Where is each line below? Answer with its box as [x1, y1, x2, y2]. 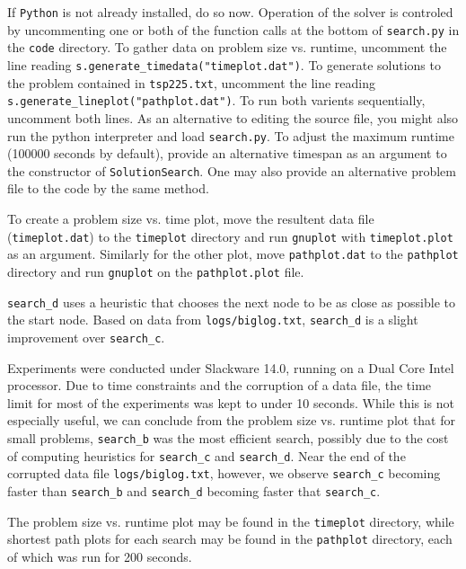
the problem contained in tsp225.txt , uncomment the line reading [7, 73, 376, 92]
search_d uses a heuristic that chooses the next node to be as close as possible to [7, 292, 456, 311]
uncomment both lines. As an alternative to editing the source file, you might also [7, 108, 459, 127]
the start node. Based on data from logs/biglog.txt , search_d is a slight [7, 310, 418, 329]
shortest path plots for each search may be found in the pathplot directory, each [7, 529, 453, 548]
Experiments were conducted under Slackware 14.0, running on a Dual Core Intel [7, 358, 454, 377]
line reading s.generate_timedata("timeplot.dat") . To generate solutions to [7, 55, 441, 74]
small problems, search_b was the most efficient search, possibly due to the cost [7, 428, 449, 447]
